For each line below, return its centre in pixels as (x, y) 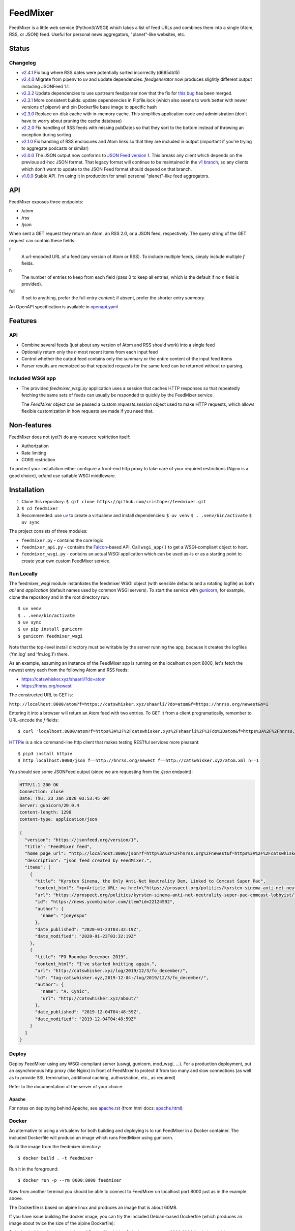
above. (16, 1199)
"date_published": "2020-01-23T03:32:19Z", (88, 929)
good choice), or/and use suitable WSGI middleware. (62, 476)
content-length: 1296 (45, 812)
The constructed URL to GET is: (41, 695)
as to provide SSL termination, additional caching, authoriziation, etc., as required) (92, 1077)
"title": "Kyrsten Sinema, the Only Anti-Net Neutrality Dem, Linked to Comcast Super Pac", (150, 881)
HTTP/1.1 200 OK (39, 785)
